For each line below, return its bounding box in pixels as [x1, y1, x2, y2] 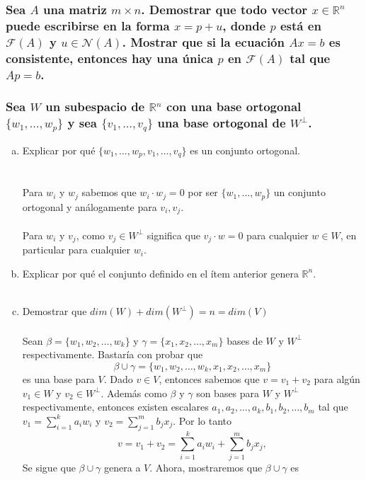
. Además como [101, 385, 167, 400]
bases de [227, 333, 263, 348]
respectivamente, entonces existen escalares [22, 399, 209, 414]
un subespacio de [45, 98, 145, 115]
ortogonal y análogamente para [22, 199, 157, 214]
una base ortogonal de [157, 114, 286, 132]
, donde [222, 16, 266, 34]
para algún [314, 371, 360, 386]
